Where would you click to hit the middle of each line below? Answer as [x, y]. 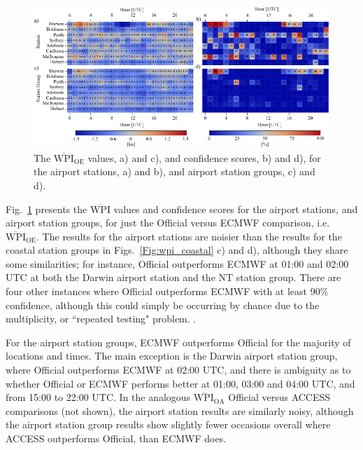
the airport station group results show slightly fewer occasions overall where [168, 424]
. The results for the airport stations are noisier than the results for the [189, 236]
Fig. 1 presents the [47, 209]
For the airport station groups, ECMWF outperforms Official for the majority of [178, 342]
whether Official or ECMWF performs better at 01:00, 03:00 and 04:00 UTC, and [180, 383]
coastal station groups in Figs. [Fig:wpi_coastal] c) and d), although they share [177, 250]
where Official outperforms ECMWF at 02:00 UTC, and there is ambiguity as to [178, 370]
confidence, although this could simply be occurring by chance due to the [163, 305]
